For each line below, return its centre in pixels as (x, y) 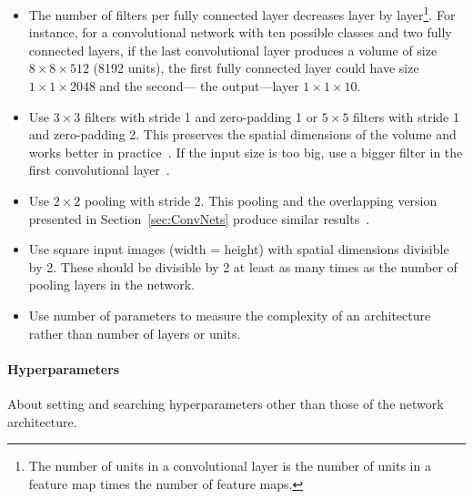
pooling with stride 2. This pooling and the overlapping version (261, 200)
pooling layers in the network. (111, 285)
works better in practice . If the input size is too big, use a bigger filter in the (246, 152)
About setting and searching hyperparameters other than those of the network (226, 403)
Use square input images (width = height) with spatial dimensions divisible (239, 249)
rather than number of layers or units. (135, 333)
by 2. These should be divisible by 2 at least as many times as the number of (243, 266)
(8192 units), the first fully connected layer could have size (256, 68)
